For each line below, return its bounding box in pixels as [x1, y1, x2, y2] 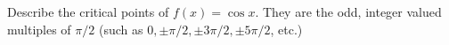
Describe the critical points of [7, 3, 169, 20]
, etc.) [270, 19, 303, 38]
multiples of [7, 19, 71, 38]
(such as [98, 19, 143, 38]
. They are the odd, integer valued [255, 3, 442, 20]
